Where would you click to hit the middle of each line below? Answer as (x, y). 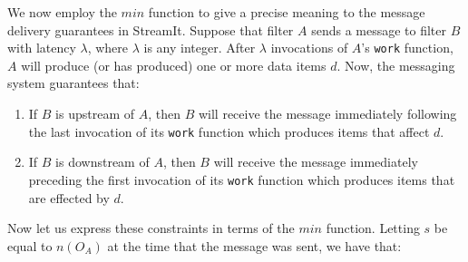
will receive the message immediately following (327, 114)
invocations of (309, 48)
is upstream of (95, 114)
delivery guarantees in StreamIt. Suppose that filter (151, 29)
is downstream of (102, 162)
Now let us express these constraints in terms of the (151, 228)
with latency (42, 48)
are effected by (69, 197)
